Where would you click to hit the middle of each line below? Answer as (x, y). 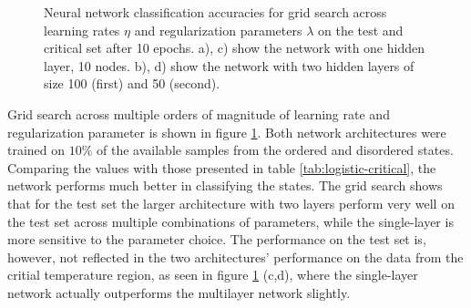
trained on (36, 150)
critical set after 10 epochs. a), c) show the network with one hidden (234, 48)
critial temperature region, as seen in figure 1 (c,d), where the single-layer (213, 275)
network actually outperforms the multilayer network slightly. (179, 292)
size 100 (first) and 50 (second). (132, 83)
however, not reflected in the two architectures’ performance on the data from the (235, 257)
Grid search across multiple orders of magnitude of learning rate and (199, 113)
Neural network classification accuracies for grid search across (215, 12)
